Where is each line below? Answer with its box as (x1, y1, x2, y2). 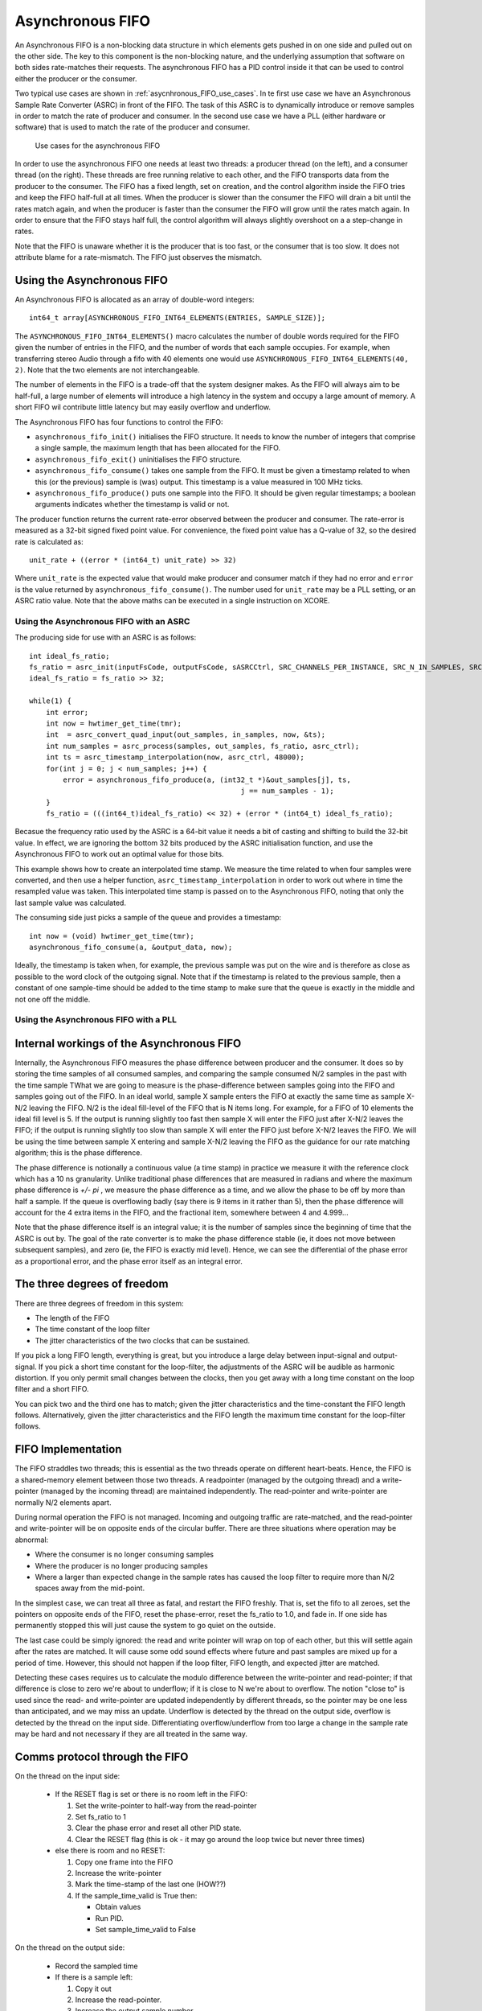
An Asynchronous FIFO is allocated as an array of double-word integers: (14, 294, 255, 305)
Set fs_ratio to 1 (75, 1812, 126, 1822)
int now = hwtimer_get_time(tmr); (45, 718, 182, 728)
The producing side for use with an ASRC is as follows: (14, 632, 197, 643)
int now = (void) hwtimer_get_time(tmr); (29, 931, 194, 940)
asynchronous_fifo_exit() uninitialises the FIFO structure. (35, 454, 242, 464)
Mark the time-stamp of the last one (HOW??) (75, 1879, 227, 1890)
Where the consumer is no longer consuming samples (35, 1549, 214, 1560)
